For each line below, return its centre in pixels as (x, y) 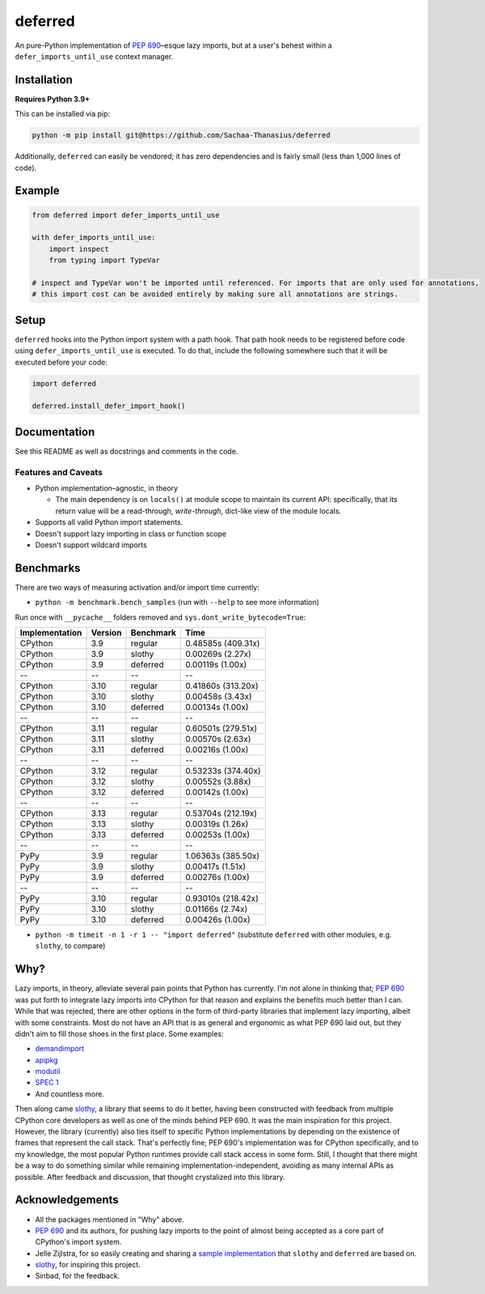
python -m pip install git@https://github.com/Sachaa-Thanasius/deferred (181, 135)
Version (106, 633)
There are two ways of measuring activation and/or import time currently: (137, 587)
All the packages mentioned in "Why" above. (110, 1220)
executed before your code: (61, 362)
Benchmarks (48, 568)
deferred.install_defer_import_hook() (109, 406)
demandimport (60, 1049)
